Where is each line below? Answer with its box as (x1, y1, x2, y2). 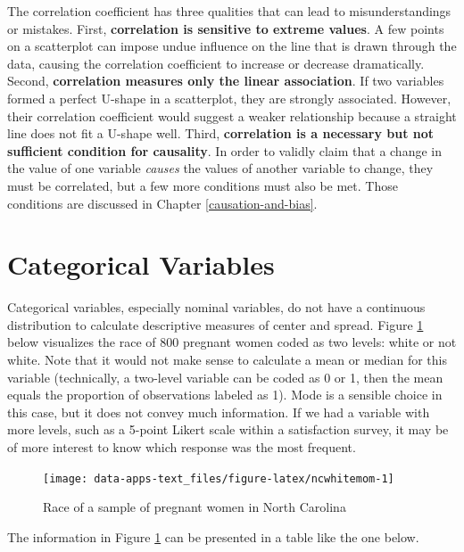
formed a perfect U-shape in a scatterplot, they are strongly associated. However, (7, 88, 452, 107)
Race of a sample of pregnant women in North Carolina (43, 498, 346, 516)
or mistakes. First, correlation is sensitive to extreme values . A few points (7, 19, 444, 37)
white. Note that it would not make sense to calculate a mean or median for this (7, 350, 447, 369)
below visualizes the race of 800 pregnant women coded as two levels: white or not (7, 333, 457, 351)
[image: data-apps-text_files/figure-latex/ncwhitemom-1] (43, 472, 394, 485)
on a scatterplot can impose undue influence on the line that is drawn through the (7, 37, 457, 55)
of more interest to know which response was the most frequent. (7, 438, 356, 456)
